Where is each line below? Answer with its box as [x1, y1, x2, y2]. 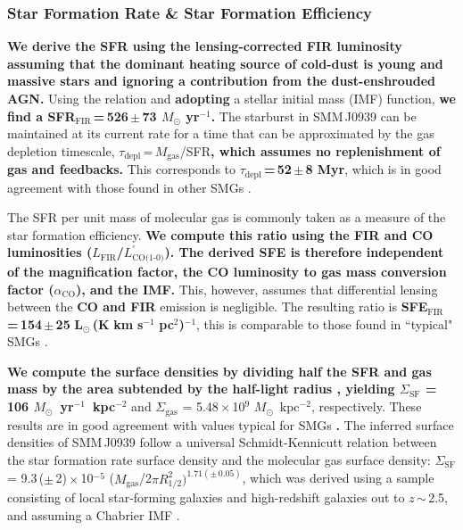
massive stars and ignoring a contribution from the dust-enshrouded [7, 71, 435, 90]
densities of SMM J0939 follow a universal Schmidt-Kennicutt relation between [7, 433, 437, 451]
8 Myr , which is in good [305, 160, 442, 178]
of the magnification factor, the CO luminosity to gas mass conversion [7, 261, 447, 280]
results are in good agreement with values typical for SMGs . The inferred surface [7, 415, 454, 434]
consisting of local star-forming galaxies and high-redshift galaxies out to [7, 488, 405, 507]
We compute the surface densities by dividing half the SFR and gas [7, 361, 432, 380]
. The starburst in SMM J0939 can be [211, 106, 417, 125]
